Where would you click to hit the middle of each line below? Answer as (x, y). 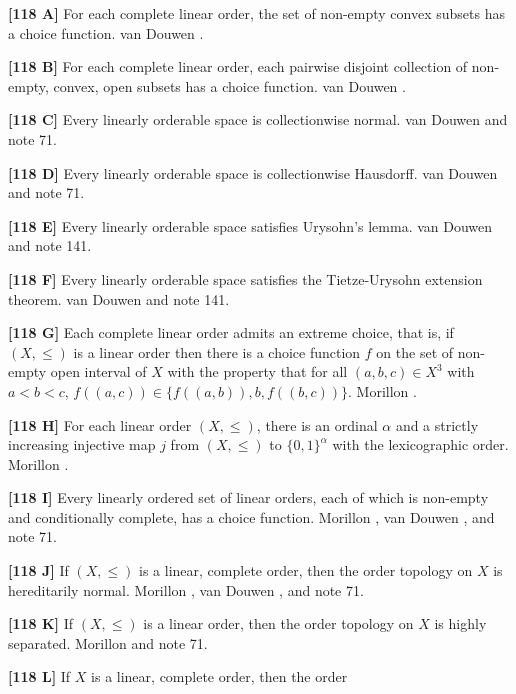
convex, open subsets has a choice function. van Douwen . (229, 85)
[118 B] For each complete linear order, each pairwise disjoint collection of (238, 66)
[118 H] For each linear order (100, 424)
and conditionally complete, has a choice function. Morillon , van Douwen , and (251, 516)
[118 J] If (38, 570)
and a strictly (437, 424)
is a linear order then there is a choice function (217, 351)
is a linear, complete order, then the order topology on (306, 570)
